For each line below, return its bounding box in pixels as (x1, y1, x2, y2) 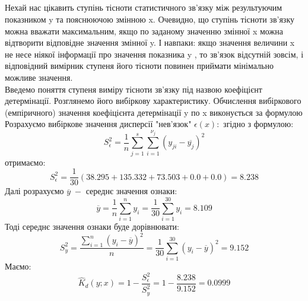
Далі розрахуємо (5, 185, 64, 197)
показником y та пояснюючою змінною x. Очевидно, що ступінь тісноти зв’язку (5, 12, 294, 25)
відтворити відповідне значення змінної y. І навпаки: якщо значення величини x (5, 36, 295, 49)
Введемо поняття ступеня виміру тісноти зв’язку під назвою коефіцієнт (5, 83, 262, 95)
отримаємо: (5, 156, 46, 168)
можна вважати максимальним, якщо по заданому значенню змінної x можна (5, 24, 283, 37)
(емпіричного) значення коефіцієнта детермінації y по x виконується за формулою (5, 106, 303, 118)
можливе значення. (5, 71, 73, 83)
